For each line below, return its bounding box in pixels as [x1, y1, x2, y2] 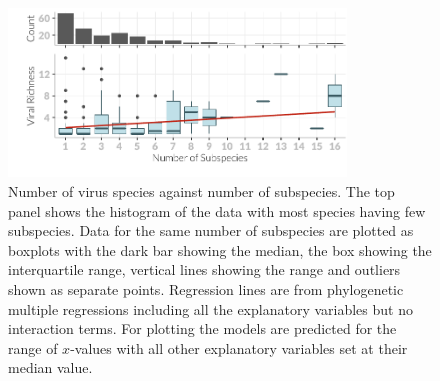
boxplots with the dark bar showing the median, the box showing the [8, 239, 432, 260]
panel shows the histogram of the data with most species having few [8, 200, 426, 221]
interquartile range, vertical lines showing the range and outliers [8, 259, 401, 280]
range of [8, 337, 58, 358]
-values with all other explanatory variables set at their [70, 337, 408, 358]
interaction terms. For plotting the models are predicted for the [8, 318, 397, 339]
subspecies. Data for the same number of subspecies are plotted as [8, 220, 414, 241]
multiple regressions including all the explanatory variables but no [8, 298, 413, 319]
